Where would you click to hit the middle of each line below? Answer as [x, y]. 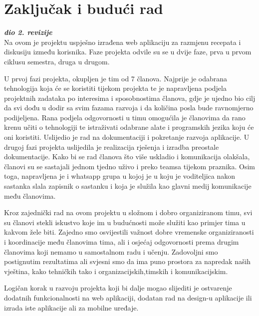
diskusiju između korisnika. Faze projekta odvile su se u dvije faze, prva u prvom [128, 52]
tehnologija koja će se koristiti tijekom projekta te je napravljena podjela [115, 88]
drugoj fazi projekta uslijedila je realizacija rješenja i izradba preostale [112, 147]
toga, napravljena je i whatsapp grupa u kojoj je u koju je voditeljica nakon [120, 176]
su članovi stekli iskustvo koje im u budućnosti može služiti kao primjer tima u [125, 222]
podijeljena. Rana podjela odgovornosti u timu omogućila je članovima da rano [125, 117]
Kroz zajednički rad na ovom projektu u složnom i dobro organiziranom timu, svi [128, 212]
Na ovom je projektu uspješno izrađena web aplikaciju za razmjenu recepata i [123, 42]
